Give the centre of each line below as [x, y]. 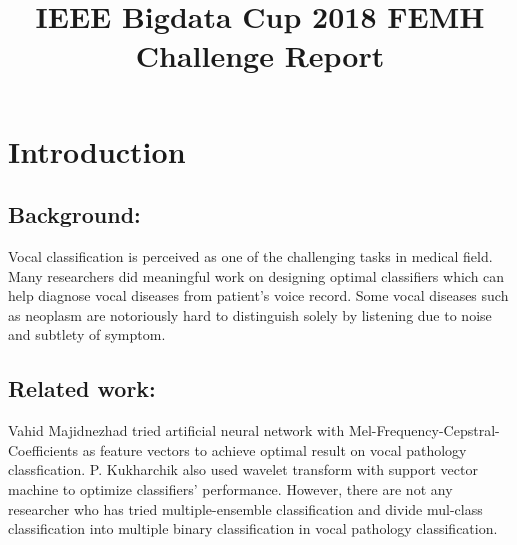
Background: [74, 214]
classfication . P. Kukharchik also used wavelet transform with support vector [243, 469]
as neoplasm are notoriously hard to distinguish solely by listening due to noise [250, 314]
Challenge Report [260, 55]
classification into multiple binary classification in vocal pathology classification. [253, 528]
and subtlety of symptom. [87, 334]
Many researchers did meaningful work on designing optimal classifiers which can [256, 275]
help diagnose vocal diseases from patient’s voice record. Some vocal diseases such [258, 295]
